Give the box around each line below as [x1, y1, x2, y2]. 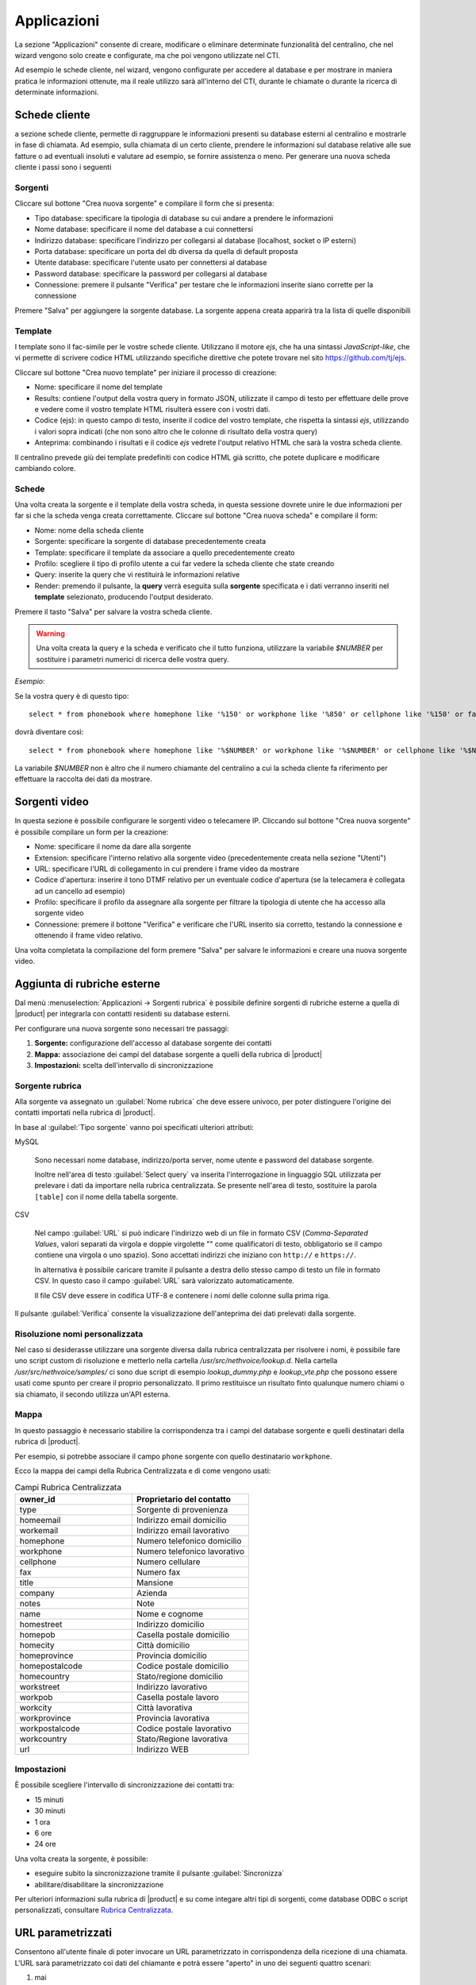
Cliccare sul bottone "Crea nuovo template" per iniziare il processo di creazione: [14, 368, 278, 377]
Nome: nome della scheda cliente [34, 525, 144, 535]
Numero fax [136, 1567, 181, 1578]
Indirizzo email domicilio [136, 1514, 227, 1525]
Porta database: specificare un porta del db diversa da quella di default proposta [34, 246, 298, 256]
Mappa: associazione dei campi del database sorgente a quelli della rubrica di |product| [34, 1049, 323, 1059]
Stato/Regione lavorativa [136, 1733, 228, 1744]
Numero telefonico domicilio [136, 1535, 242, 1546]
